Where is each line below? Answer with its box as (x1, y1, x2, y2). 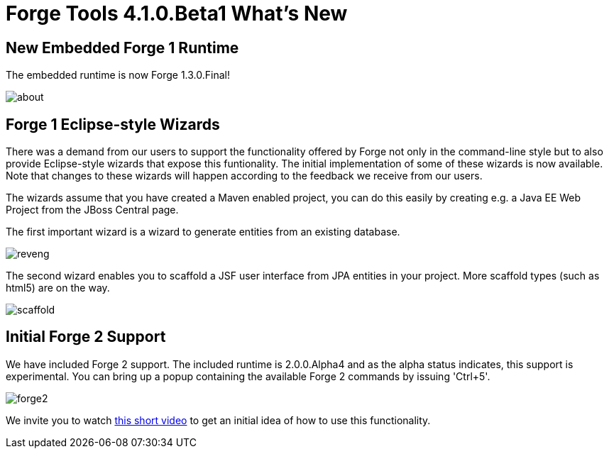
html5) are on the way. (6, 282, 110, 294)
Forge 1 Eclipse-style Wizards (6, 115, 220, 133)
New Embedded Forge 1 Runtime (6, 38, 239, 57)
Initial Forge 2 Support (6, 328, 166, 346)
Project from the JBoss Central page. (6, 204, 179, 216)
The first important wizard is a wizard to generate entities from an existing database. (6, 226, 400, 238)
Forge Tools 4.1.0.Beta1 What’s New (6, 1, 348, 26)
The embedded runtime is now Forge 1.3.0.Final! (6, 69, 230, 82)
